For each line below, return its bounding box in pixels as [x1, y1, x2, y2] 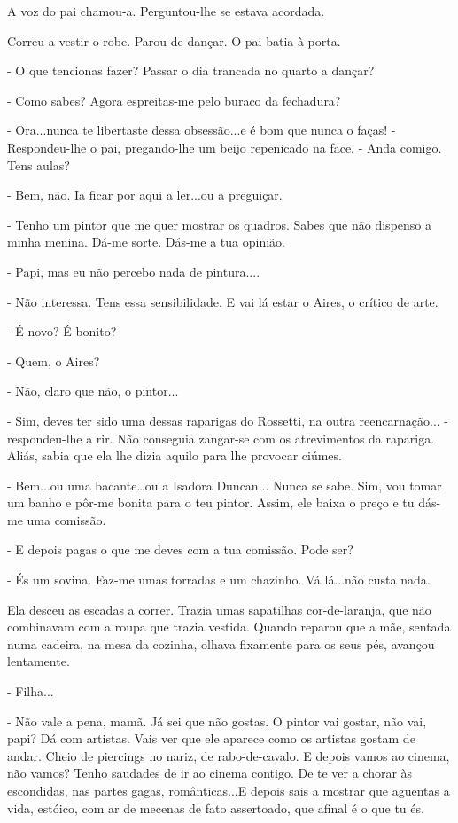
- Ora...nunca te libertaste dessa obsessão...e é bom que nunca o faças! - [7, 121, 396, 139]
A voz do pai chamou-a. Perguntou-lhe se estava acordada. [7, 2, 325, 20]
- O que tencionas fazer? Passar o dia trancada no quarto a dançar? [7, 61, 375, 80]
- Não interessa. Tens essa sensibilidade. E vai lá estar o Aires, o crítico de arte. [7, 292, 439, 310]
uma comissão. [27, 510, 106, 529]
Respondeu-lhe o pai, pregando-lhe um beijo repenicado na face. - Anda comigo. [7, 137, 442, 156]
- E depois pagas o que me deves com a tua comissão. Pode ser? [7, 540, 353, 559]
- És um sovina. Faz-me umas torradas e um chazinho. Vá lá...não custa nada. [7, 570, 431, 589]
